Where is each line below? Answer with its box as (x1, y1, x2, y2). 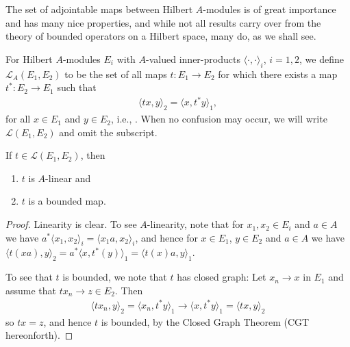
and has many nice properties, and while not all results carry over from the (5, 15, 321, 29)
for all (5, 112, 31, 126)
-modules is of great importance (203, 2, 336, 16)
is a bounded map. (28, 194, 106, 208)
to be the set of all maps (64, 66, 167, 81)
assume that (5, 283, 57, 297)
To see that (5, 270, 53, 284)
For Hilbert (5, 51, 53, 66)
